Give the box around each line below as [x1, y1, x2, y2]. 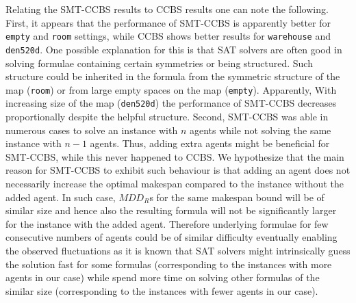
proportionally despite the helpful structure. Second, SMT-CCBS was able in [5, 109, 329, 123]
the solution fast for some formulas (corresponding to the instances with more [5, 256, 332, 271]
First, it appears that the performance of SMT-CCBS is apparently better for [5, 15, 331, 29]
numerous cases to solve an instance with [5, 122, 178, 137]
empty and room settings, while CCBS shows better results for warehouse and [5, 29, 331, 43]
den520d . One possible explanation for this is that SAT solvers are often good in [5, 42, 342, 56]
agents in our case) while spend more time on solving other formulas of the [5, 270, 320, 285]
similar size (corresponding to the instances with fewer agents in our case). [5, 283, 318, 298]
